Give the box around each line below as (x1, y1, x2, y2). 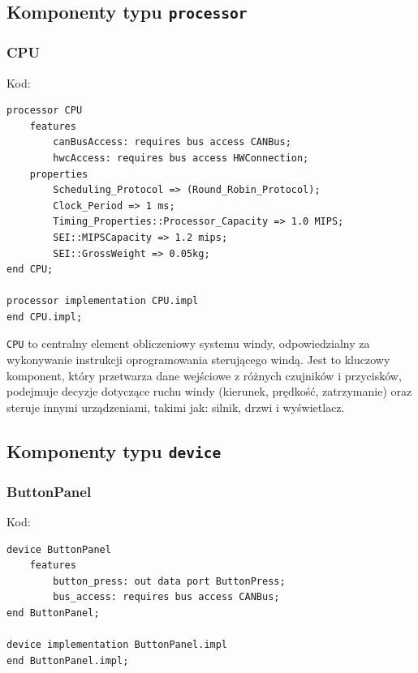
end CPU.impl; (6, 311, 83, 323)
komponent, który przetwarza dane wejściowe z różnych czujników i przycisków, (6, 367, 402, 384)
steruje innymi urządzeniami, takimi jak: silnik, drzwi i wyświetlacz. (6, 398, 345, 415)
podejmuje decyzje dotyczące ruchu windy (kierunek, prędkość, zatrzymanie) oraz (6, 383, 412, 400)
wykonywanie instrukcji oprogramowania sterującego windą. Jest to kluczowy (6, 351, 390, 368)
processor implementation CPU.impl (6, 295, 199, 307)
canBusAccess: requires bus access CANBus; (53, 136, 291, 148)
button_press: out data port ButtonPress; (53, 575, 286, 587)
